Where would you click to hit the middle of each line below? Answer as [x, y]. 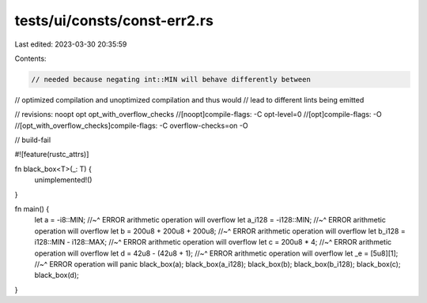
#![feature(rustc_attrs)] [52, 155]
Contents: [30, 58]
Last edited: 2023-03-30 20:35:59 [71, 44]
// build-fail [33, 140]
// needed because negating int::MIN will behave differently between [171, 79]
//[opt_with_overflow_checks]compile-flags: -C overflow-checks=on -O [131, 125]
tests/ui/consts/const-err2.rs [114, 21]
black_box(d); [57, 275]
